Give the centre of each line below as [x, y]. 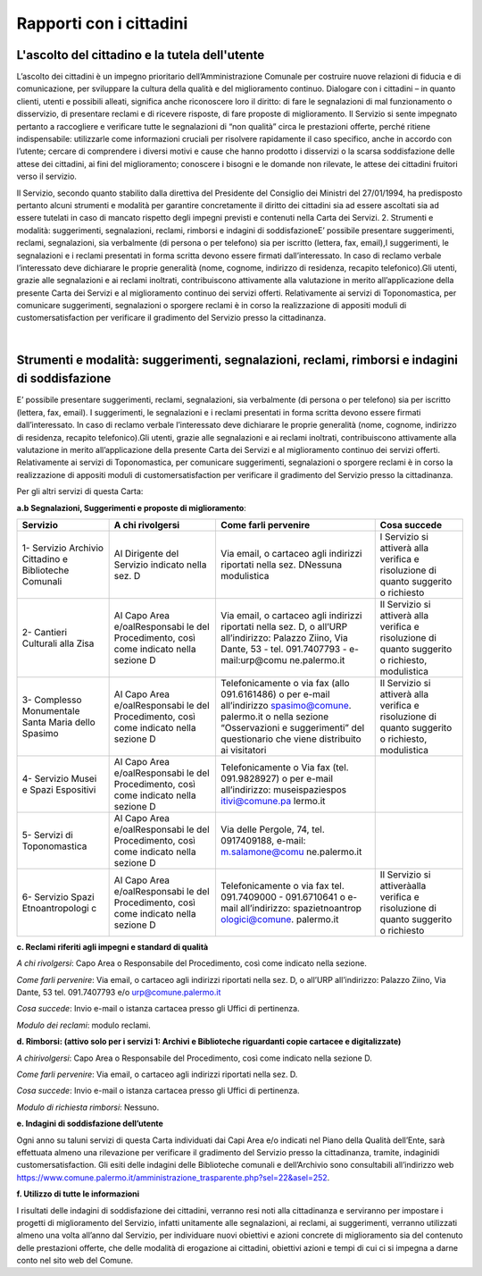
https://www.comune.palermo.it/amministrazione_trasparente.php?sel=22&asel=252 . [173, 1177]
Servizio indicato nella [160, 565]
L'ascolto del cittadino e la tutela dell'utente [141, 55]
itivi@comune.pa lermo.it [273, 801]
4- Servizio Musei [59, 778]
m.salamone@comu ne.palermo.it [291, 852]
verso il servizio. [47, 176]
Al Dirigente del [146, 553]
